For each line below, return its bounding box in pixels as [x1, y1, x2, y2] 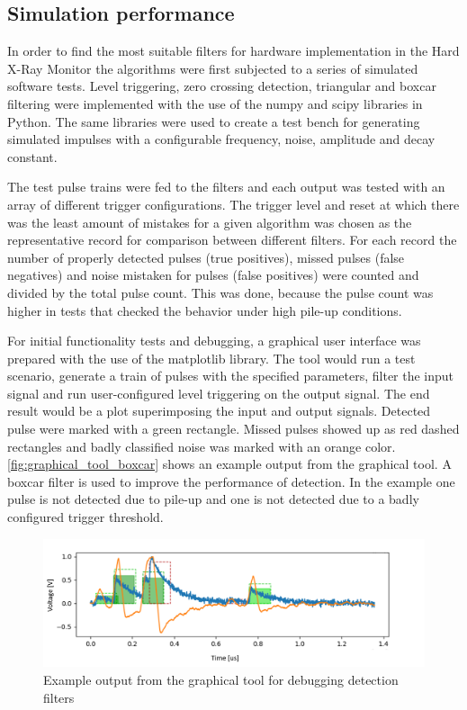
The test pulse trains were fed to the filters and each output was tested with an [7, 177, 445, 196]
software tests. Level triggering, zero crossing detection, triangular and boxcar [7, 76, 436, 95]
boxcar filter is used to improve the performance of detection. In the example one [7, 472, 455, 490]
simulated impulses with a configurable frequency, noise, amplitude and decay [7, 130, 436, 148]
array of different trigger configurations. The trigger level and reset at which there [7, 194, 460, 213]
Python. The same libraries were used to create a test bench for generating [7, 112, 420, 130]
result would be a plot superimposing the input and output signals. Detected [7, 401, 431, 420]
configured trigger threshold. [7, 508, 164, 526]
